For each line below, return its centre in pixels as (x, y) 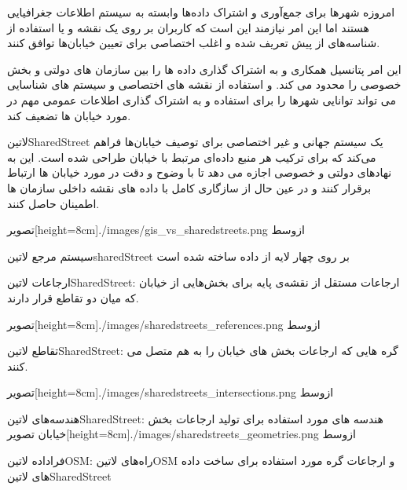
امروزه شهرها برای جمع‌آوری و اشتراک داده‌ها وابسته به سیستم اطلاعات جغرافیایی (201, 12)
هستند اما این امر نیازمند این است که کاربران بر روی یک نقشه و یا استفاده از (188, 27)
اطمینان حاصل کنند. (53, 203)
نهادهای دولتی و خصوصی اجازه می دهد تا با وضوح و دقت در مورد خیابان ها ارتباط (200, 172)
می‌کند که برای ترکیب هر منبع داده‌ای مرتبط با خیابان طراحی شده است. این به (192, 157)
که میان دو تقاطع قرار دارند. (73, 297)
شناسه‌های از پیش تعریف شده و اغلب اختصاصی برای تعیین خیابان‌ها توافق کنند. (194, 43)
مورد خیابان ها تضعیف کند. (69, 115)
